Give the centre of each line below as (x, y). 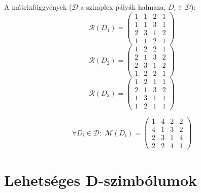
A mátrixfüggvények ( (38, 7)
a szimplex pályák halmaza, (123, 7)
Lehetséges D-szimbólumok (100, 180)
